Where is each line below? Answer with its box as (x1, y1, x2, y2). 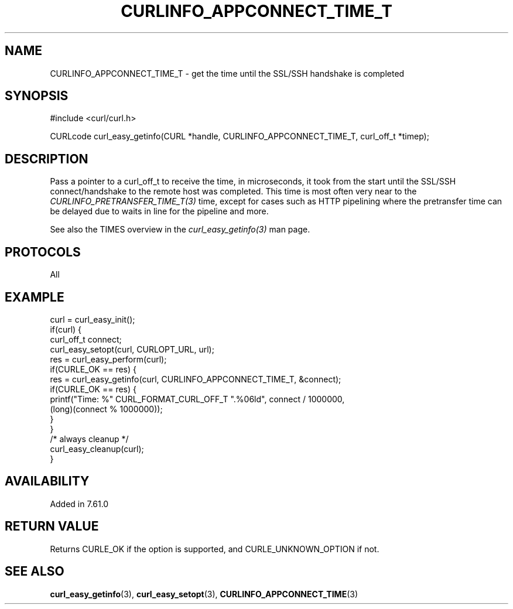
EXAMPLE (5, 289, 64, 304)
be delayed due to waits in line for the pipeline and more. (50, 206, 269, 217)
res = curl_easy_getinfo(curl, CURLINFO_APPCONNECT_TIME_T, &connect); (50, 374, 341, 384)
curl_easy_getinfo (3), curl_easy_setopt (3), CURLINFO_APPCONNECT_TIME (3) (50, 589, 358, 599)
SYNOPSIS (5, 88, 69, 104)
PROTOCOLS (5, 244, 81, 259)
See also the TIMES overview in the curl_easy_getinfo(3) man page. (50, 224, 310, 235)
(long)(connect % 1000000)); (50, 403, 163, 414)
